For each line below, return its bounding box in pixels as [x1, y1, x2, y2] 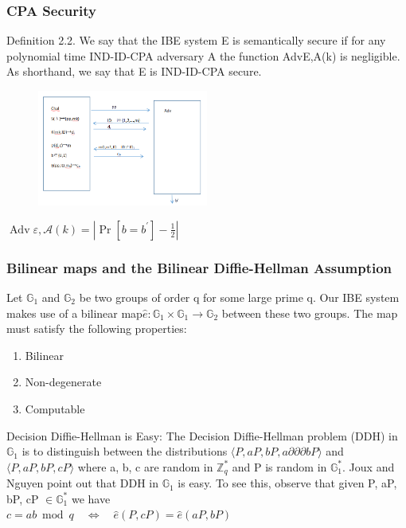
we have [71, 490, 111, 506]
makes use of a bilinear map [6, 304, 142, 321]
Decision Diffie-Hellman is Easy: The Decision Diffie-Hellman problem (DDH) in [6, 427, 398, 444]
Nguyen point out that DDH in [6, 475, 158, 491]
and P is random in [232, 458, 327, 475]
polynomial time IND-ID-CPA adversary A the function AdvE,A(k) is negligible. [6, 47, 400, 64]
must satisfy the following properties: [6, 320, 187, 337]
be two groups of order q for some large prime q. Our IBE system [79, 289, 400, 306]
